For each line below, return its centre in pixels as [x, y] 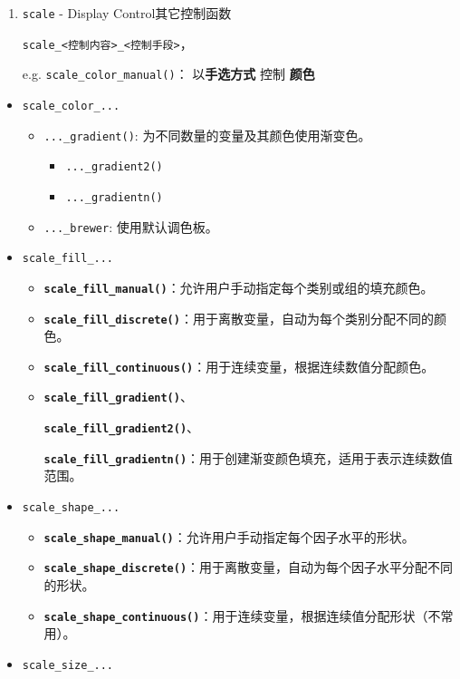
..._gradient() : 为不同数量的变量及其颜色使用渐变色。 [207, 135]
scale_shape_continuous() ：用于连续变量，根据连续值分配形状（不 [242, 615]
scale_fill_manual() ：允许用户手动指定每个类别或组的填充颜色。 [239, 287]
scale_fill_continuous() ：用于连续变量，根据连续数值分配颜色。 [239, 366]
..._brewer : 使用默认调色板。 [131, 226]
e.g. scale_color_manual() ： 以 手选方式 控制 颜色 [168, 74]
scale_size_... [68, 665]
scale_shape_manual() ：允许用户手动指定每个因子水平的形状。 [229, 536]
